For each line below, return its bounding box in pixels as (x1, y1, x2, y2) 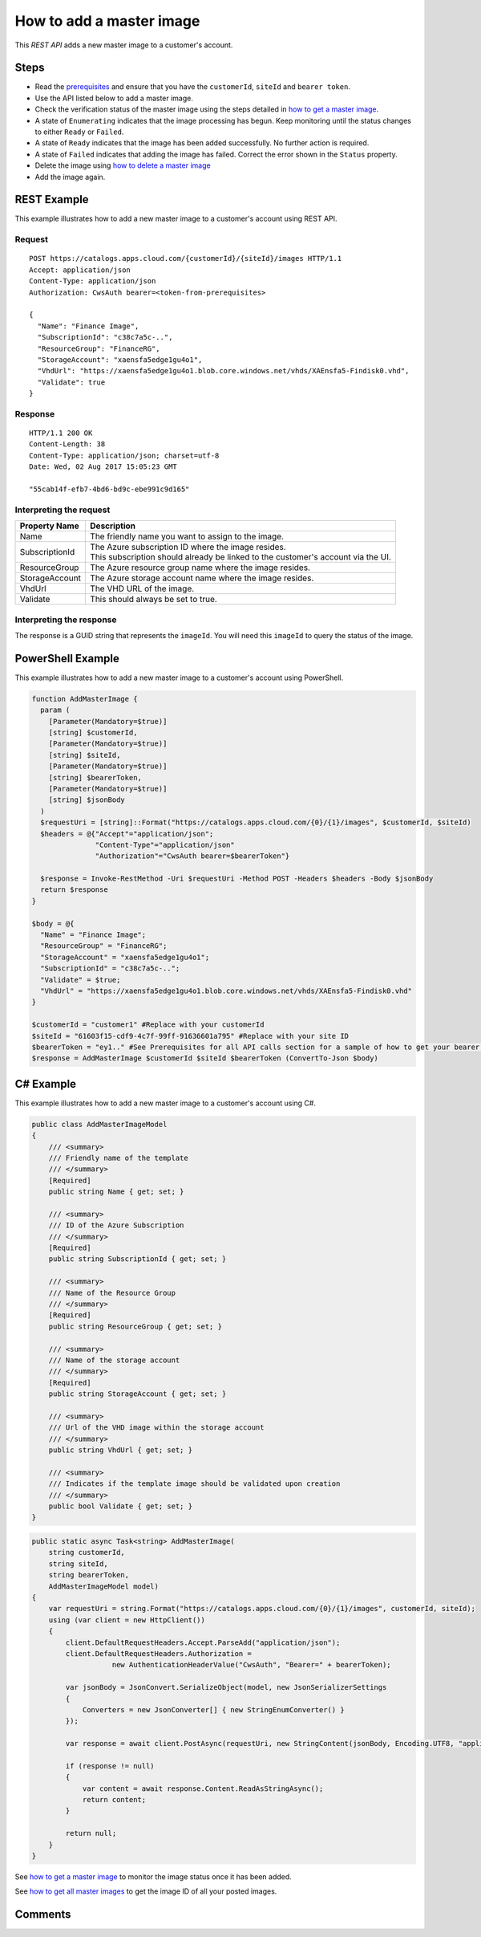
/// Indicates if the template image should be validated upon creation (48, 1479, 341, 1488)
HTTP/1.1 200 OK (29, 429, 93, 437)
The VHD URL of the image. (89, 583, 195, 594)
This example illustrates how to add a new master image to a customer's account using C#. (14, 1098, 317, 1108)
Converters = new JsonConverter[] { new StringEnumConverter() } (82, 1705, 345, 1714)
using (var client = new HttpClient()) (48, 1615, 206, 1625)
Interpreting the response (14, 614, 117, 625)
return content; (82, 1795, 147, 1805)
